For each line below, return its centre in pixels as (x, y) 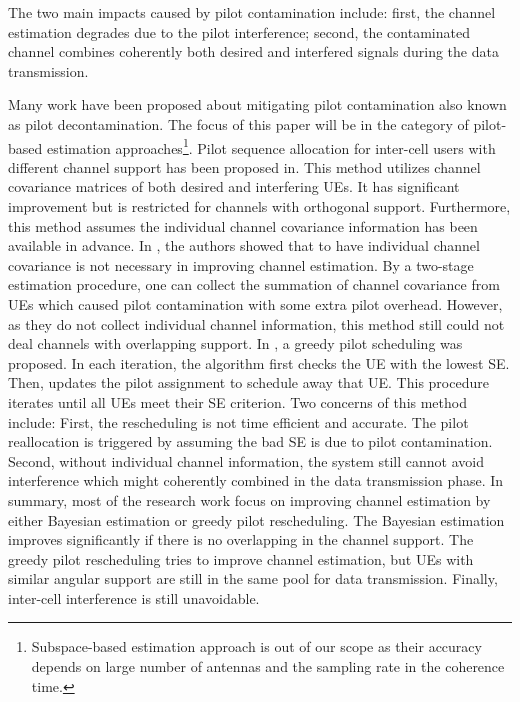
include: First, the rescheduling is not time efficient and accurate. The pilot (238, 421)
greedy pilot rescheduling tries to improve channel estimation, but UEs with (241, 558)
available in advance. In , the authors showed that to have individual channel (244, 245)
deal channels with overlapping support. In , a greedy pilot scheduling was (235, 343)
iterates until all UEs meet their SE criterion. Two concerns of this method (237, 401)
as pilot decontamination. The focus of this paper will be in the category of (238, 123)
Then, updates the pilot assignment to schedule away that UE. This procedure (248, 382)
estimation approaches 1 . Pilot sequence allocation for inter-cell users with (271, 146)
